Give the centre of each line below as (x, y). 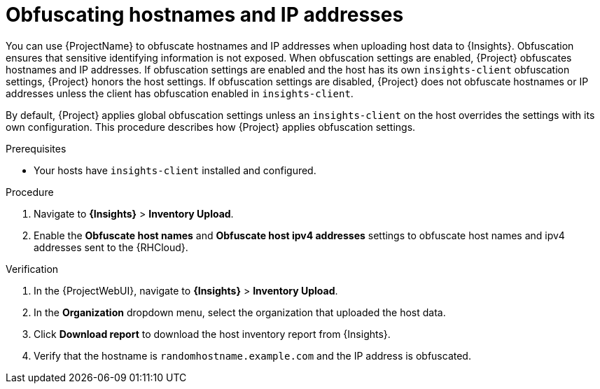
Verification (32, 269)
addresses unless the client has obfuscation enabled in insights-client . (180, 93)
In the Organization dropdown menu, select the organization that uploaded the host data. (240, 312)
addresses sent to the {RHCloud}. (111, 247)
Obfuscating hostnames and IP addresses (205, 15)
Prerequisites (36, 148)
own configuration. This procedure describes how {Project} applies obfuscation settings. (211, 127)
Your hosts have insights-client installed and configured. (175, 170)
